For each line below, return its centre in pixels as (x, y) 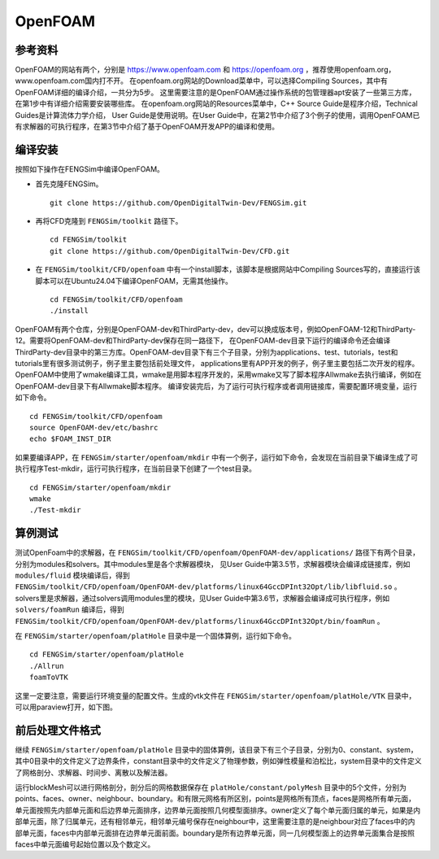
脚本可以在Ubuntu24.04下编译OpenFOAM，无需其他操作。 (134, 281)
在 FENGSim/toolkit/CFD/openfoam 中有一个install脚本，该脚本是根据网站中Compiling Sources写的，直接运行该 (228, 269)
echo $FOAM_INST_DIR (70, 439)
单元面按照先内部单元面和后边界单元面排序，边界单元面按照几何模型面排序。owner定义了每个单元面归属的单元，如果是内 (218, 810)
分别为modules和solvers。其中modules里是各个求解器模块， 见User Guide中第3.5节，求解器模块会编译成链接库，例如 (213, 564)
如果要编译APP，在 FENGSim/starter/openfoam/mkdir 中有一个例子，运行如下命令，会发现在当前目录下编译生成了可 (217, 457)
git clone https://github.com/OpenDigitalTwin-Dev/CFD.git (170, 251)
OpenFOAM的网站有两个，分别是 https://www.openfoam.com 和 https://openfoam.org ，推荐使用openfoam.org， (205, 70)
